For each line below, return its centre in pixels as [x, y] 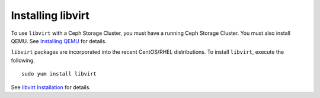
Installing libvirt [50, 15]
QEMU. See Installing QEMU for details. [59, 41]
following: [23, 60]
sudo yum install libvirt [59, 74]
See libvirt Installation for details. [51, 87]
